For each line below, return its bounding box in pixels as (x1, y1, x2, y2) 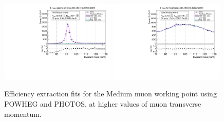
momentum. (4, 108, 42, 119)
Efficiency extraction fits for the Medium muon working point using (4, 88, 217, 99)
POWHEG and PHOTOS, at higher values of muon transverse (4, 98, 201, 109)
